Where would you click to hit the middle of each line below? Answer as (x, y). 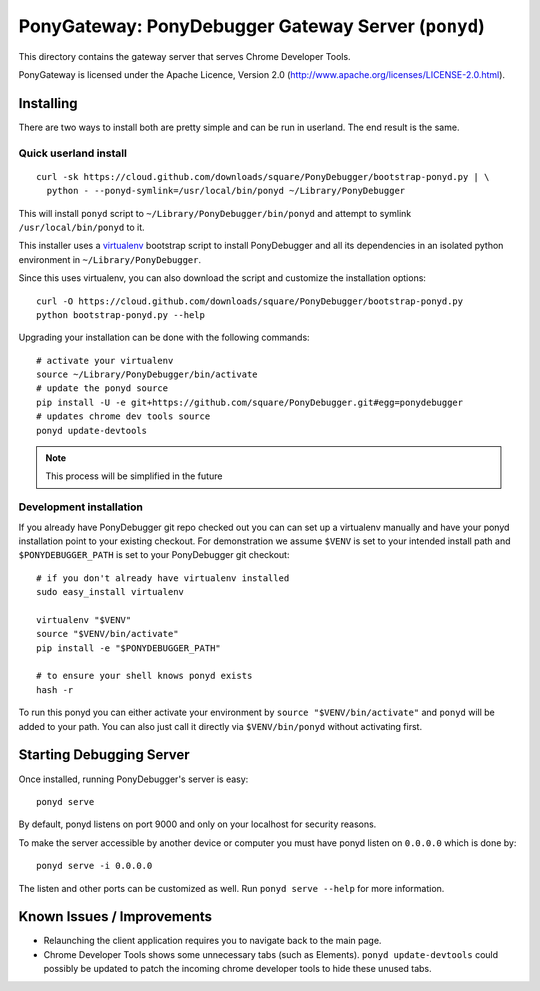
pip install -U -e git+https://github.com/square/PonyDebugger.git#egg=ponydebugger (250, 402)
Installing (48, 103)
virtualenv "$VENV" (84, 619)
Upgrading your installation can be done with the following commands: (164, 337)
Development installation (81, 507)
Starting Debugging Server (104, 755)
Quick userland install (72, 153)
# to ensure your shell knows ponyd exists (144, 676)
